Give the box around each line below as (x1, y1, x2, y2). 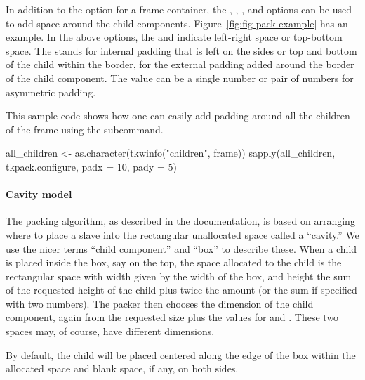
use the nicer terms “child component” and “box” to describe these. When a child (6, 241, 357, 256)
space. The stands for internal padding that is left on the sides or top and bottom (6, 43, 357, 58)
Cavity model (6, 187, 72, 202)
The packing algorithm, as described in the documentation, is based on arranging (6, 214, 355, 228)
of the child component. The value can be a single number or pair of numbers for (6, 70, 354, 85)
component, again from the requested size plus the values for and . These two (6, 310, 339, 325)
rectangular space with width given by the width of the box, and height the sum (6, 268, 352, 283)
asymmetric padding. (6, 84, 96, 99)
